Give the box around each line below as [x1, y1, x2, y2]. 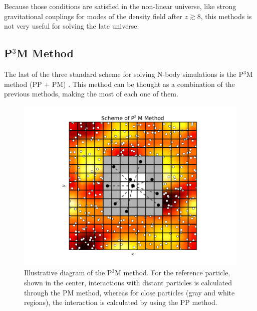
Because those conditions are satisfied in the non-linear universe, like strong [4, 1, 236, 11]
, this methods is [200, 11, 252, 21]
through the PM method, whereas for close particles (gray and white [24, 287, 235, 297]
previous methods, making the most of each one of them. [4, 88, 178, 99]
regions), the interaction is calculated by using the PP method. [24, 297, 217, 307]
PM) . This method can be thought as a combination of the [52, 78, 235, 89]
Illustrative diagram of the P [24, 267, 112, 278]
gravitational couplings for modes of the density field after [4, 11, 182, 21]
